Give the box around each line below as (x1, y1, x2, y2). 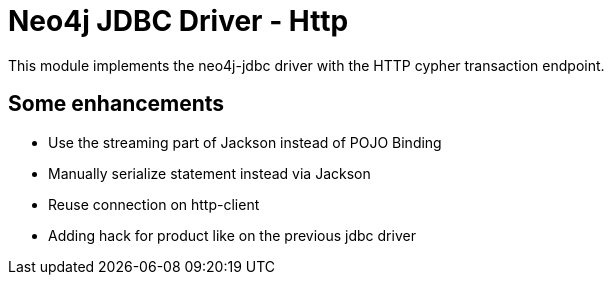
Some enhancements (8, 91, 225, 117)
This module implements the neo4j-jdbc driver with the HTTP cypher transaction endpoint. (8, 56, 605, 74)
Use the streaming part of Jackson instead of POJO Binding (48, 133, 442, 151)
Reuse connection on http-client (48, 195, 260, 213)
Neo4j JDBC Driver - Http (8, 4, 349, 38)
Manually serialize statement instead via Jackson (48, 164, 371, 182)
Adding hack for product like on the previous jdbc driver (48, 226, 416, 244)
